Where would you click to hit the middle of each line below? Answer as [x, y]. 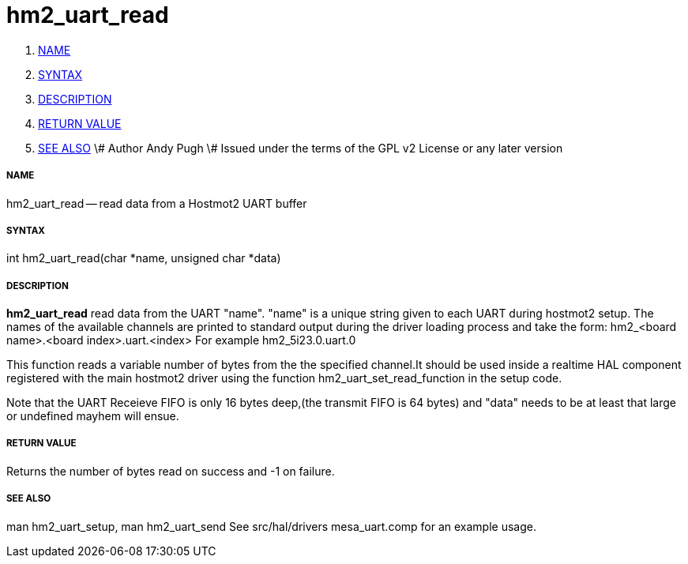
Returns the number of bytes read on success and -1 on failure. [171, 471]
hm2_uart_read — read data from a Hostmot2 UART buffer [157, 203]
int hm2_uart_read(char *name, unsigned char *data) [144, 258]
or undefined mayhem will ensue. [93, 416]
